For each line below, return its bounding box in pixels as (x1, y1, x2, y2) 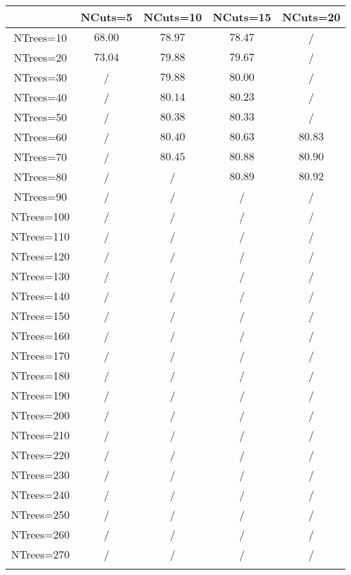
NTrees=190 (11, 387, 70, 403)
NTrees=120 (11, 248, 70, 264)
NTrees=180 (11, 367, 70, 383)
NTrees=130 (11, 268, 70, 284)
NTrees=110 (11, 228, 70, 244)
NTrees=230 (11, 467, 70, 482)
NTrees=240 (11, 487, 70, 502)
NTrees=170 (11, 347, 70, 363)
